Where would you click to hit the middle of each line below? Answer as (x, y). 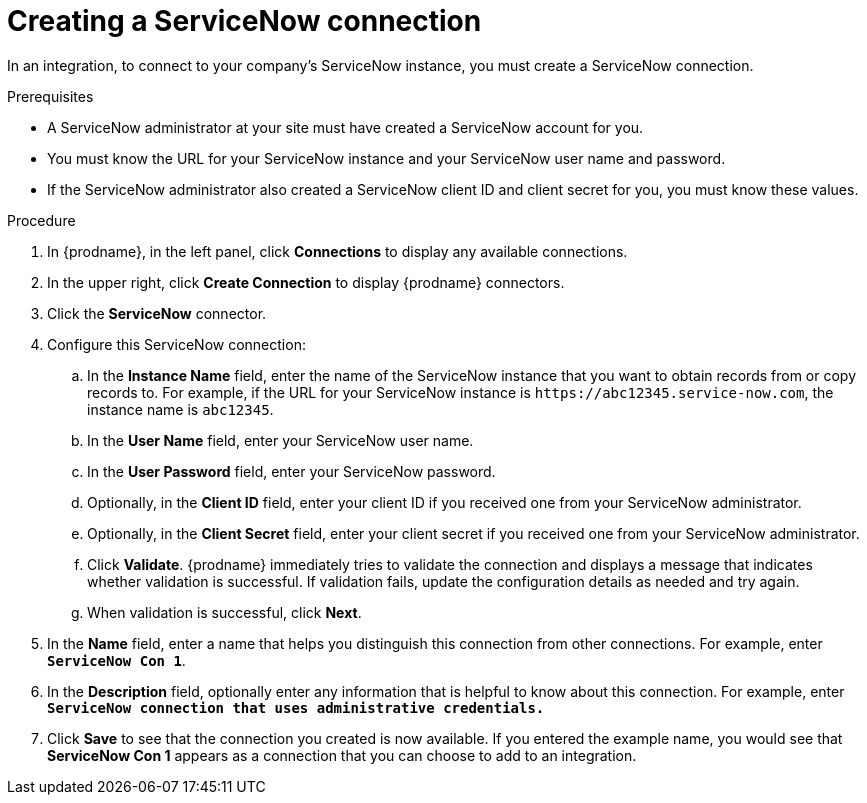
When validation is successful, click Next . (224, 612)
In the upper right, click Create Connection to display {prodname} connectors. (306, 282)
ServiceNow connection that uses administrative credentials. (296, 707)
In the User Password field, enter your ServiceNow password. (291, 471)
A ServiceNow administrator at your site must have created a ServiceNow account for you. (345, 127)
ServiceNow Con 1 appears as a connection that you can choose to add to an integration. (342, 755)
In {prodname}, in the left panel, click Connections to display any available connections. (337, 251)
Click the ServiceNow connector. (157, 313)
